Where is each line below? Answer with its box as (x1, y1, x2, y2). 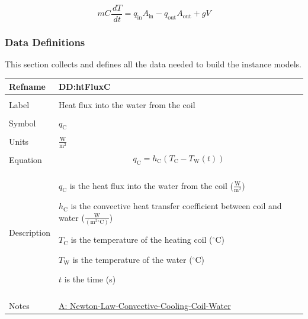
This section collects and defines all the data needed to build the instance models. (5, 58, 301, 70)
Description (9, 226, 50, 239)
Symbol (9, 117, 36, 129)
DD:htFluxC (58, 80, 111, 93)
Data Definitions (5, 34, 85, 49)
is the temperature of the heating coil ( (70, 233, 213, 246)
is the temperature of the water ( (72, 253, 192, 265)
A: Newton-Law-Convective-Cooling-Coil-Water (58, 299, 231, 311)
